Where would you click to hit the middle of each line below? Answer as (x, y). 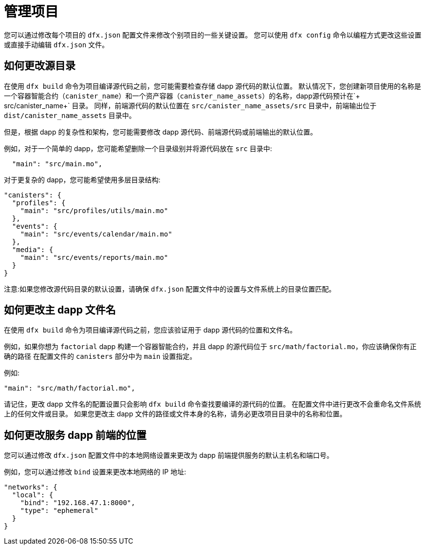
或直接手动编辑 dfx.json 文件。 (56, 44)
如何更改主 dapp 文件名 (60, 310)
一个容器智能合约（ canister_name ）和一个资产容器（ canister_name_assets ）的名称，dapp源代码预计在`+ (182, 96)
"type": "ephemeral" (59, 511)
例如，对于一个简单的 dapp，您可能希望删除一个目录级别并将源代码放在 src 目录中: (138, 148)
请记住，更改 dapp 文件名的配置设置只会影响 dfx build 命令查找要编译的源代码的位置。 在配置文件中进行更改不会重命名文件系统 (213, 404)
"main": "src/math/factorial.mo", (70, 388)
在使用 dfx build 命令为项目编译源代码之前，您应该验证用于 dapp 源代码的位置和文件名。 (150, 330)
